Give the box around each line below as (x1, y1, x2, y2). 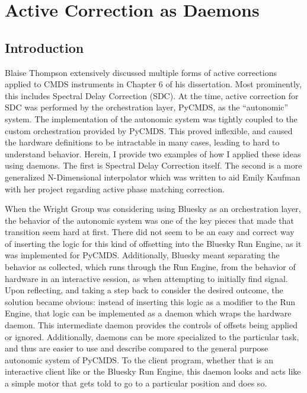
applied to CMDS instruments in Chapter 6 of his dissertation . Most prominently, (5, 78, 302, 90)
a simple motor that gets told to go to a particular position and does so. (5, 377, 267, 389)
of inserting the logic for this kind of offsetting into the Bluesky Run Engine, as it (5, 237, 302, 249)
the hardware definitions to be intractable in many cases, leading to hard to (5, 136, 280, 148)
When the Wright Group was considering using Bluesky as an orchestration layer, (5, 202, 301, 215)
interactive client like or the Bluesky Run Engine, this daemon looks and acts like (5, 365, 301, 378)
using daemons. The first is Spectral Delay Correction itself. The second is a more (5, 159, 302, 172)
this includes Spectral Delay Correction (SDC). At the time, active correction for (5, 89, 299, 102)
